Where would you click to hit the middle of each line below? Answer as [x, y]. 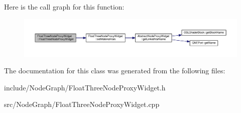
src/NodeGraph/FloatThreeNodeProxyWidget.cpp [82, 104]
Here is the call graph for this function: [64, 7]
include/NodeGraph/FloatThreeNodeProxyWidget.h [85, 87]
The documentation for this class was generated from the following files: [115, 71]
